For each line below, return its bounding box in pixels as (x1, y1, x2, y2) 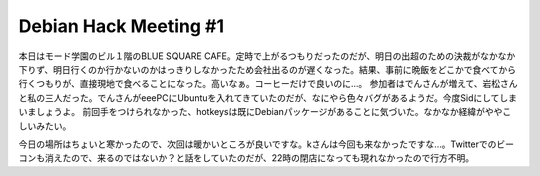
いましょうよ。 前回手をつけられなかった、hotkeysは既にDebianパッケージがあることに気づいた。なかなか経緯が (18, 106, 485, 118)
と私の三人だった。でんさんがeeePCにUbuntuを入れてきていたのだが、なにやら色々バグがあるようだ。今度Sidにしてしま (18, 91, 518, 104)
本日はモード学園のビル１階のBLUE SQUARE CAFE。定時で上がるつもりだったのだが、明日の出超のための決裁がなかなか (18, 50, 516, 62)
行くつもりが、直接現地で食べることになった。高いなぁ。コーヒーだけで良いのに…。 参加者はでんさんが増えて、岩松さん (18, 78, 519, 90)
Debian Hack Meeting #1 (18, 15, 225, 37)
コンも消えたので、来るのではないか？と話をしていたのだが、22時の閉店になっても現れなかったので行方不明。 (18, 152, 475, 164)
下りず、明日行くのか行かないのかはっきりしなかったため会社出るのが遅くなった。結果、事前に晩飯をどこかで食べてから (18, 63, 517, 75)
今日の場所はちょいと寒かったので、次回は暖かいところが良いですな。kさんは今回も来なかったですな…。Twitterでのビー (18, 138, 515, 150)
